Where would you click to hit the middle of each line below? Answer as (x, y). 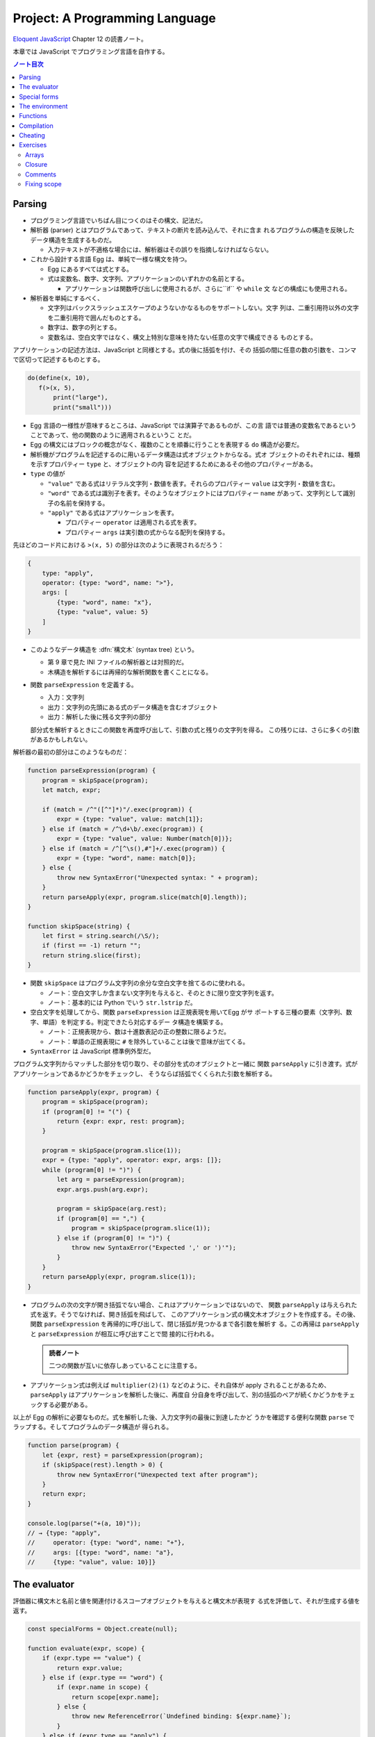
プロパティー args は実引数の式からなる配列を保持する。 (147, 532)
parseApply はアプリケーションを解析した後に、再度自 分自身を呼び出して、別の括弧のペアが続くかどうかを (187, 1395)
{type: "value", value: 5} (102, 612)
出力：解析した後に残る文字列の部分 (99, 717)
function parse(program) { (73, 1446)
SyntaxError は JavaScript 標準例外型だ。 (93, 1051)
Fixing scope (43, 184)
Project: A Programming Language (115, 18)
